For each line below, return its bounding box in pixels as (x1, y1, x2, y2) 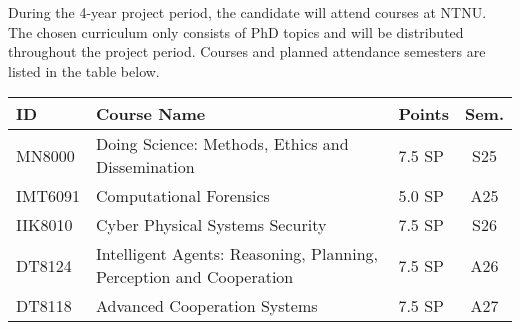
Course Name (96, 102, 206, 126)
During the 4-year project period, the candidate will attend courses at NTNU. (8, 2, 487, 22)
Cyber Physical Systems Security (96, 213, 327, 237)
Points (398, 102, 449, 126)
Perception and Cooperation (96, 265, 294, 289)
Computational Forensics (96, 184, 270, 208)
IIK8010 (16, 213, 73, 237)
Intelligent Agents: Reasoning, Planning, (96, 242, 379, 266)
